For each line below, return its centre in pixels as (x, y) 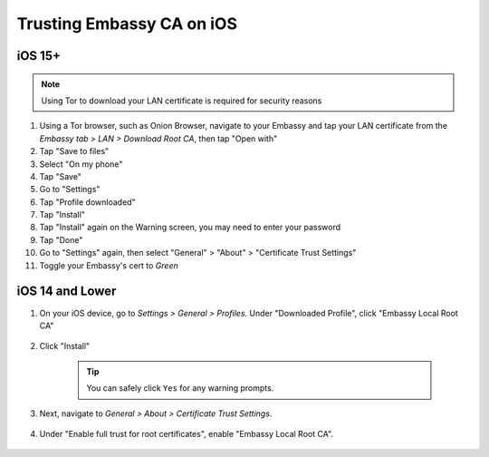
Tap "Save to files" (74, 151)
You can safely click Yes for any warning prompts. (180, 388)
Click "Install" (65, 346)
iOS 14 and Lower (67, 292)
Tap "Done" (61, 239)
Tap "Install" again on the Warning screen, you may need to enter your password (190, 228)
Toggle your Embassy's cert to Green (109, 265)
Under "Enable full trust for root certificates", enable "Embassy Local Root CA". (187, 433)
